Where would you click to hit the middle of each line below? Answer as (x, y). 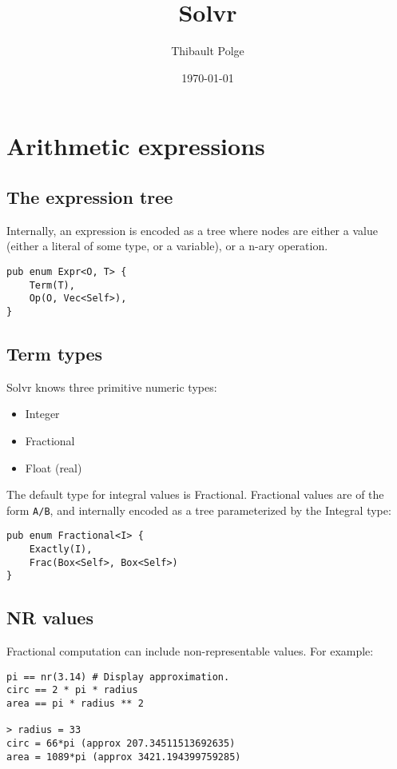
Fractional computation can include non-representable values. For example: (190, 651)
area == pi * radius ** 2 (75, 704)
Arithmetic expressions (136, 146)
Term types (55, 353)
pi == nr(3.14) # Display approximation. (118, 677)
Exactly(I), (61, 549)
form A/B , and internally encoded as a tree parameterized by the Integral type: (199, 510)
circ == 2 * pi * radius (72, 690)
